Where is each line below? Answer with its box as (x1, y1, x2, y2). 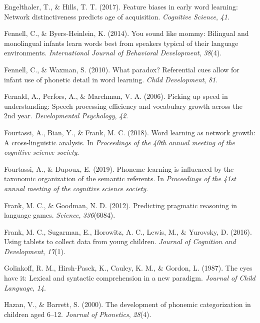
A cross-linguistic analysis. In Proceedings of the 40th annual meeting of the (4, 137, 235, 147)
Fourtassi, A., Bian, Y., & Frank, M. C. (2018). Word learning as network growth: (4, 127, 256, 137)
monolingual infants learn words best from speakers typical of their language (4, 37, 238, 48)
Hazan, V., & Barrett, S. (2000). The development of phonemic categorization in (4, 299, 251, 310)
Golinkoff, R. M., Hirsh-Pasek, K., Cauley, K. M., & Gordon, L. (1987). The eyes (4, 263, 252, 273)
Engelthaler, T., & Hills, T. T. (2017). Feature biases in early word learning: (4, 1, 238, 11)
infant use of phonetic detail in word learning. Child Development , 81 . (4, 74, 218, 84)
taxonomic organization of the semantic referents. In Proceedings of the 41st (4, 173, 236, 184)
